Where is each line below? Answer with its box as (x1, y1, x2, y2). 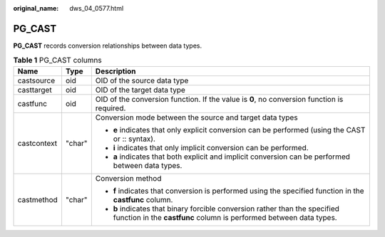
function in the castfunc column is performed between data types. (113, 212, 338, 222)
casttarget (17, 85, 53, 95)
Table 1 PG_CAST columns (13, 56, 103, 65)
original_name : (13, 4, 59, 12)
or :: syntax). (113, 134, 156, 144)
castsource (17, 75, 56, 85)
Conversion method (95, 173, 162, 183)
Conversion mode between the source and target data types (95, 112, 299, 122)
